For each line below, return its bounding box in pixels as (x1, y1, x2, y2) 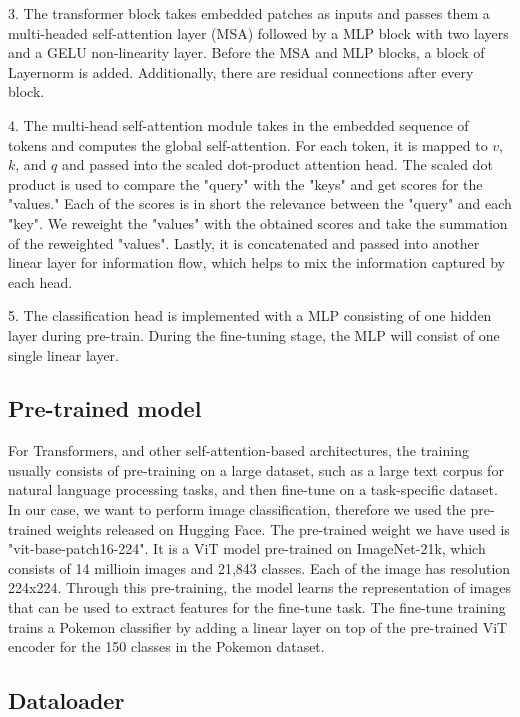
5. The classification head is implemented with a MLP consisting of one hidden (8, 305, 492, 326)
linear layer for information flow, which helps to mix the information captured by (8, 252, 505, 273)
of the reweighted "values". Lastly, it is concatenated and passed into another (8, 232, 480, 253)
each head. (8, 271, 73, 292)
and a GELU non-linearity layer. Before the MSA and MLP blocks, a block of (8, 42, 485, 63)
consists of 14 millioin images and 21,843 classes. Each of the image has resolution (8, 557, 511, 578)
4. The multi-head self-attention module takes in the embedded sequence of (8, 114, 469, 135)
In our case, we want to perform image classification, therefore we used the (8, 499, 466, 520)
